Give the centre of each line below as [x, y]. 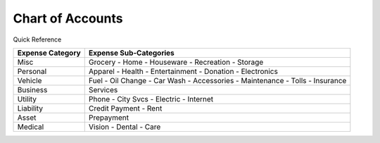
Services [103, 89]
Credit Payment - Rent [125, 108]
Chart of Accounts [68, 18]
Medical [31, 127]
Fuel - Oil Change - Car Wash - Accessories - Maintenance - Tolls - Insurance [217, 80]
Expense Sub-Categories [132, 53]
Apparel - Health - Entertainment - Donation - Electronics [183, 71]
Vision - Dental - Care [125, 127]
